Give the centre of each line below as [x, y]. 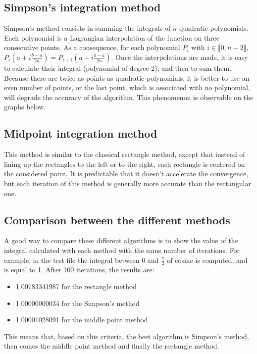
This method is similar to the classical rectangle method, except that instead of [125, 154]
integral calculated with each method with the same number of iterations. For [122, 250]
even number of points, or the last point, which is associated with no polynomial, [127, 87]
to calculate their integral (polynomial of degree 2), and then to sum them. [118, 68]
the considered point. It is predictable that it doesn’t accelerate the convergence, [126, 174]
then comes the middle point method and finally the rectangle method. [112, 346]
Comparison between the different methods [117, 220]
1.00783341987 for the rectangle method [76, 286]
